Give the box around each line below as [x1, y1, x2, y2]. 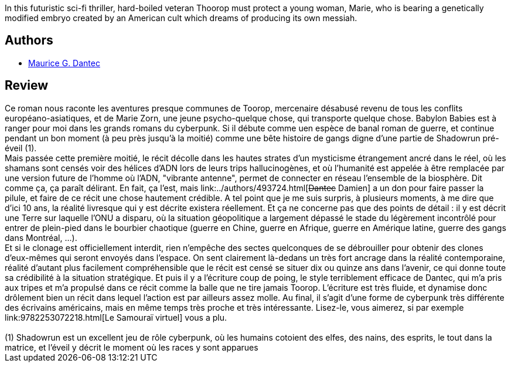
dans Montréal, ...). [5, 232, 77, 243]
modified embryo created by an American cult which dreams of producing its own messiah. [5, 13, 357, 23]
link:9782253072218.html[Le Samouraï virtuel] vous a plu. [5, 312, 227, 322]
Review [5, 78, 49, 93]
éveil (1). [5, 142, 37, 153]
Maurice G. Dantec [28, 57, 100, 68]
